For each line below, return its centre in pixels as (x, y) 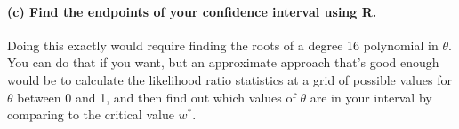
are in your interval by (371, 97)
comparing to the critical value (91, 114)
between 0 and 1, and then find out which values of (157, 97)
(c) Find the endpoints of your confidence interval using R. (192, 11)
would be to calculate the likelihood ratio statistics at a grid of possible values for (229, 79)
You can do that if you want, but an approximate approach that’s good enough (223, 62)
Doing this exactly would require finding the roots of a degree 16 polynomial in (223, 45)
